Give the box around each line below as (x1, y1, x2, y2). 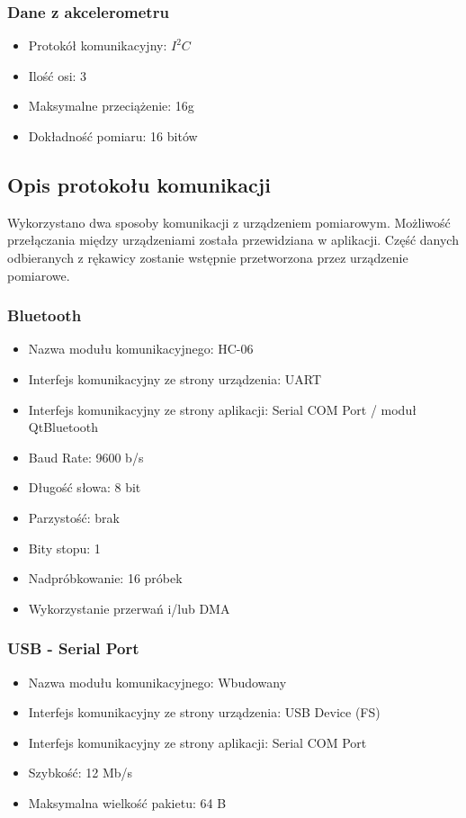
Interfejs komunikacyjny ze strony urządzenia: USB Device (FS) (28, 703, 381, 722)
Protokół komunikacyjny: (28, 36, 167, 55)
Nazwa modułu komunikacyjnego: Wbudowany (28, 672, 287, 691)
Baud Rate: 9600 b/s (28, 447, 144, 466)
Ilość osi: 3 (28, 66, 87, 85)
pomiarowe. (7, 265, 70, 284)
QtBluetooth (28, 418, 99, 436)
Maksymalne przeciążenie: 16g (28, 96, 194, 115)
